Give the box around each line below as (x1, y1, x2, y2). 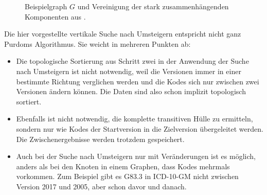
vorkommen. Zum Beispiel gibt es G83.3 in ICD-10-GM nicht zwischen (16, 171, 239, 182)
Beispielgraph (25, 1, 67, 11)
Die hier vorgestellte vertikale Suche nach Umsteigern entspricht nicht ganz (4, 28, 241, 39)
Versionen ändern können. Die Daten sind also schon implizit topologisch (16, 86, 246, 97)
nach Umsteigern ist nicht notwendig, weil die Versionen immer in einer (16, 65, 241, 76)
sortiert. (16, 96, 42, 107)
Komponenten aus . (25, 11, 86, 22)
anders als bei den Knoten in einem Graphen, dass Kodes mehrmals (16, 161, 230, 171)
